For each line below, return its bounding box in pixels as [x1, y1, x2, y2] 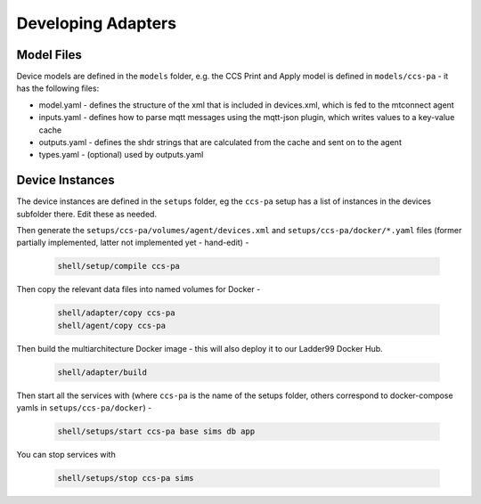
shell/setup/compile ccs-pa [57, 261, 180, 272]
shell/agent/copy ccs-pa [57, 321, 167, 330]
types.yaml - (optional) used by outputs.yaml [38, 150, 204, 160]
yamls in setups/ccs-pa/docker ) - [16, 402, 152, 413]
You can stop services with [16, 450, 116, 460]
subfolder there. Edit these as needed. [16, 208, 158, 219]
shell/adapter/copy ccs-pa [57, 308, 175, 318]
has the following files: [16, 83, 100, 93]
